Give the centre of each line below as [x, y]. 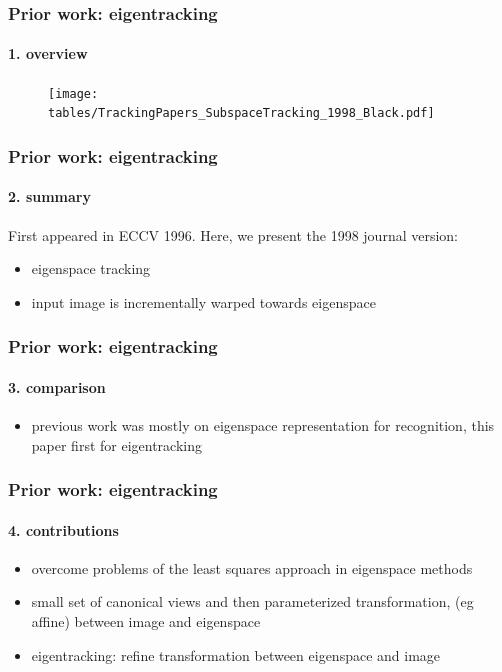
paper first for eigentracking [116, 444]
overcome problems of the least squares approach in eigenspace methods [252, 567]
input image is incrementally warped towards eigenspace [203, 301]
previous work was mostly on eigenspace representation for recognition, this [263, 425]
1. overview [48, 53]
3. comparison [57, 386]
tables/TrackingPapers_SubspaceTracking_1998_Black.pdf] [241, 113]
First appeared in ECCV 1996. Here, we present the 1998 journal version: [233, 234]
